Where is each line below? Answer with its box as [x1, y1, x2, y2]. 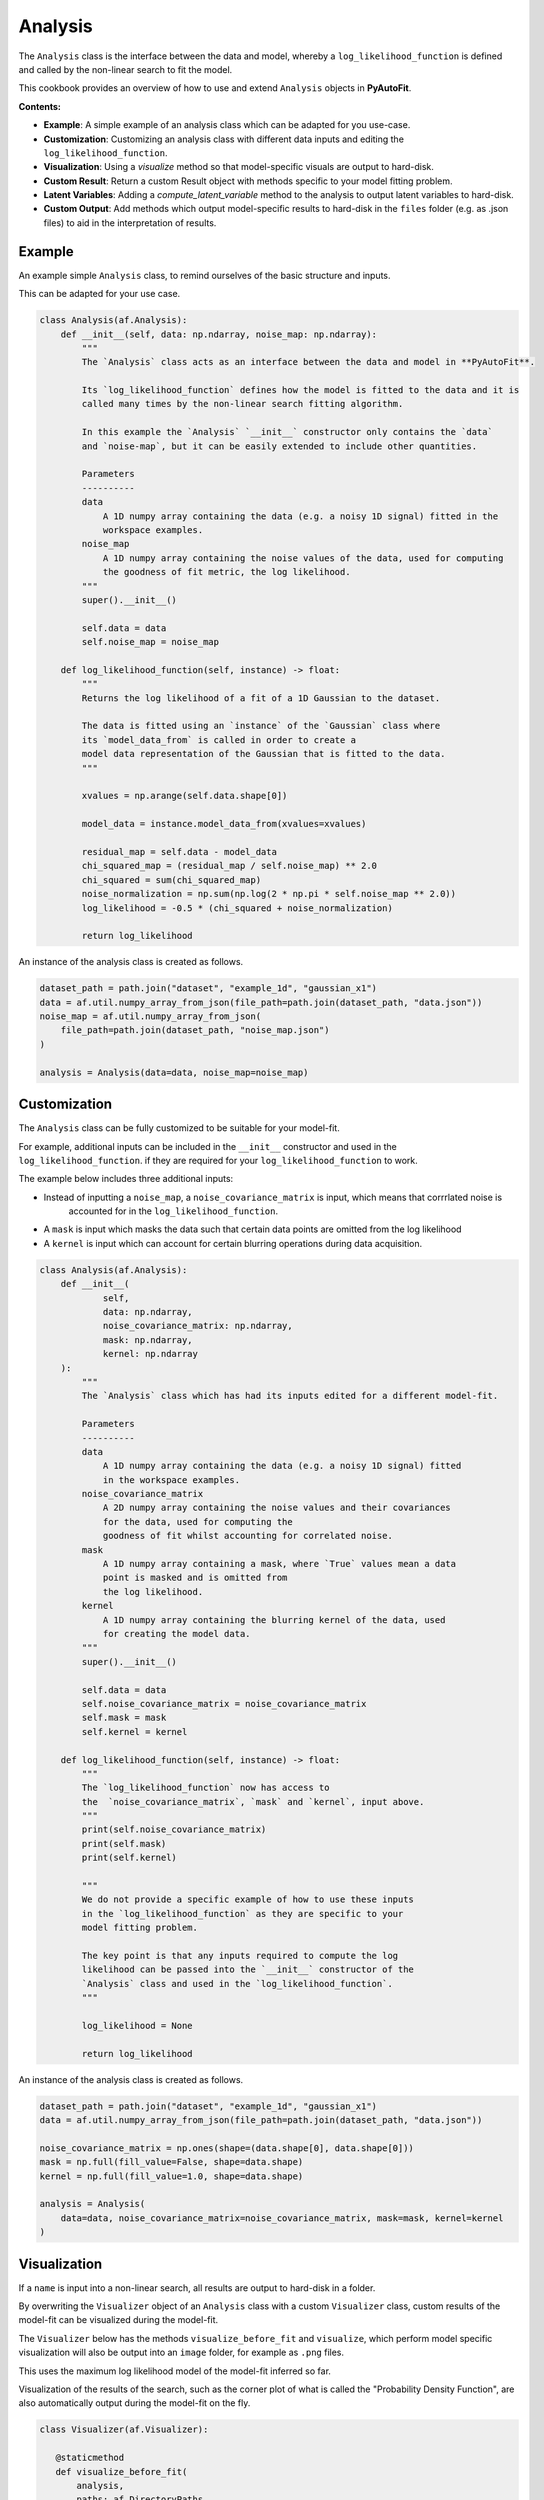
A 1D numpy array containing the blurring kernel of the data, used [102, 1614, 446, 1625]
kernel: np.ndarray [102, 1348, 199, 1360]
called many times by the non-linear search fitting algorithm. [81, 398, 404, 410]
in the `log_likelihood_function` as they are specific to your [81, 1908, 404, 1919]
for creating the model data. [102, 1628, 251, 1639]
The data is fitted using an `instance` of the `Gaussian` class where [81, 720, 441, 732]
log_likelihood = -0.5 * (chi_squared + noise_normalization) [81, 902, 394, 914]
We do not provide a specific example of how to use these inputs [81, 1894, 415, 1905]
